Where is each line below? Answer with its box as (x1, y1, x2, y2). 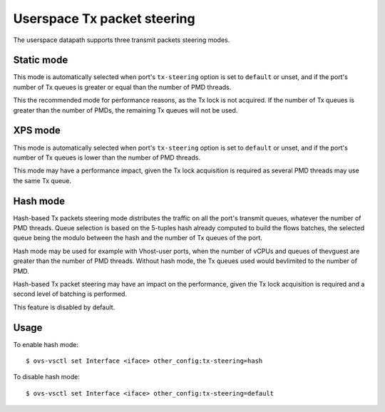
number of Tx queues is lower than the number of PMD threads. (13, 153, 201, 162)
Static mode (13, 54, 68, 66)
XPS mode (13, 125, 61, 137)
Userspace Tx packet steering (13, 11, 195, 26)
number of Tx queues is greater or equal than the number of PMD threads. (13, 83, 232, 91)
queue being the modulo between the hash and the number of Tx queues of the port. (13, 234, 263, 242)
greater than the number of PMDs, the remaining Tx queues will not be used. (13, 105, 238, 114)
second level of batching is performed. (13, 289, 128, 299)
